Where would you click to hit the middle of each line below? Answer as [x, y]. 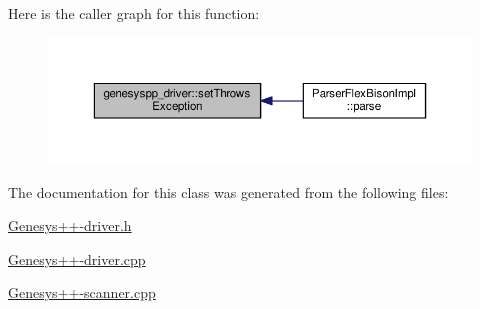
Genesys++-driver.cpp [77, 258]
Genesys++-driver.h [70, 225]
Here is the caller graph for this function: [134, 13]
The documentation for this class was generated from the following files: [228, 191]
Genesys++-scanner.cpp [82, 292]
